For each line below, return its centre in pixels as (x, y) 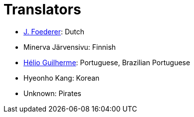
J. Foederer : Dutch (54, 31)
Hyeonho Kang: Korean (62, 78)
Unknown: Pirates (52, 93)
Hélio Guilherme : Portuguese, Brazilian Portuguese (107, 62)
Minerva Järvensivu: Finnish (70, 47)
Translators (42, 9)
